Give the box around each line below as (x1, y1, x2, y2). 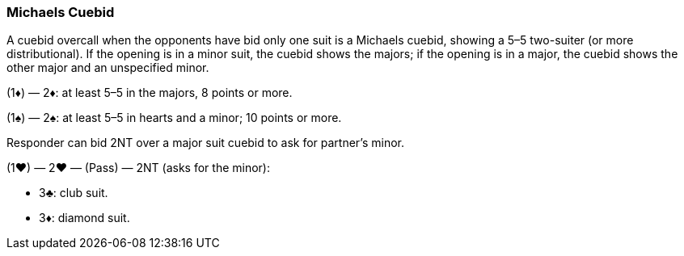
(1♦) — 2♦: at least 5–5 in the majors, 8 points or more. (6, 86, 293, 100)
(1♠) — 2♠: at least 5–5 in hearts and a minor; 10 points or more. (6, 111, 342, 125)
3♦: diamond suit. (39, 211, 130, 225)
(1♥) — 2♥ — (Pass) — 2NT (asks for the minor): (6, 161, 270, 175)
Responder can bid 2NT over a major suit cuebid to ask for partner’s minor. (6, 136, 405, 150)
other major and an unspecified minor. (6, 61, 209, 75)
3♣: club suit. (39, 186, 108, 200)
